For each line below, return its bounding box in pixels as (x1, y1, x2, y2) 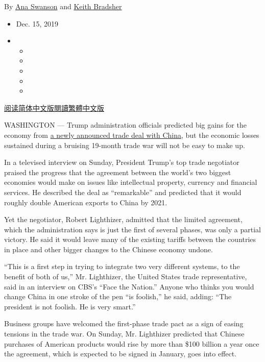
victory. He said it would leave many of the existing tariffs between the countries (4, 234, 256, 245)
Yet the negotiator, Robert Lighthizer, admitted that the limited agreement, (4, 214, 243, 225)
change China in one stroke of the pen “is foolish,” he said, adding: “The (4, 291, 232, 302)
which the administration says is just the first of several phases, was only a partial (4, 224, 261, 234)
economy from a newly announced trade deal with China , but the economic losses (4, 129, 259, 140)
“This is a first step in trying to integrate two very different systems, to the (4, 261, 240, 272)
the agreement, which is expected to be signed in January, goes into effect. (4, 348, 237, 359)
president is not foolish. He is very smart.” (4, 301, 136, 311)
